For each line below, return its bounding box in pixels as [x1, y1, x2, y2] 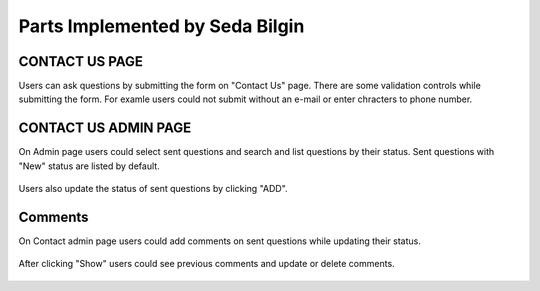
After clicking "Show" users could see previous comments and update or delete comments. [18, 258, 395, 270]
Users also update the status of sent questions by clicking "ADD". [18, 183, 289, 195]
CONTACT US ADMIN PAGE [18, 120, 192, 137]
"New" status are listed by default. [18, 160, 160, 172]
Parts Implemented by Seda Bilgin [18, 15, 305, 37]
